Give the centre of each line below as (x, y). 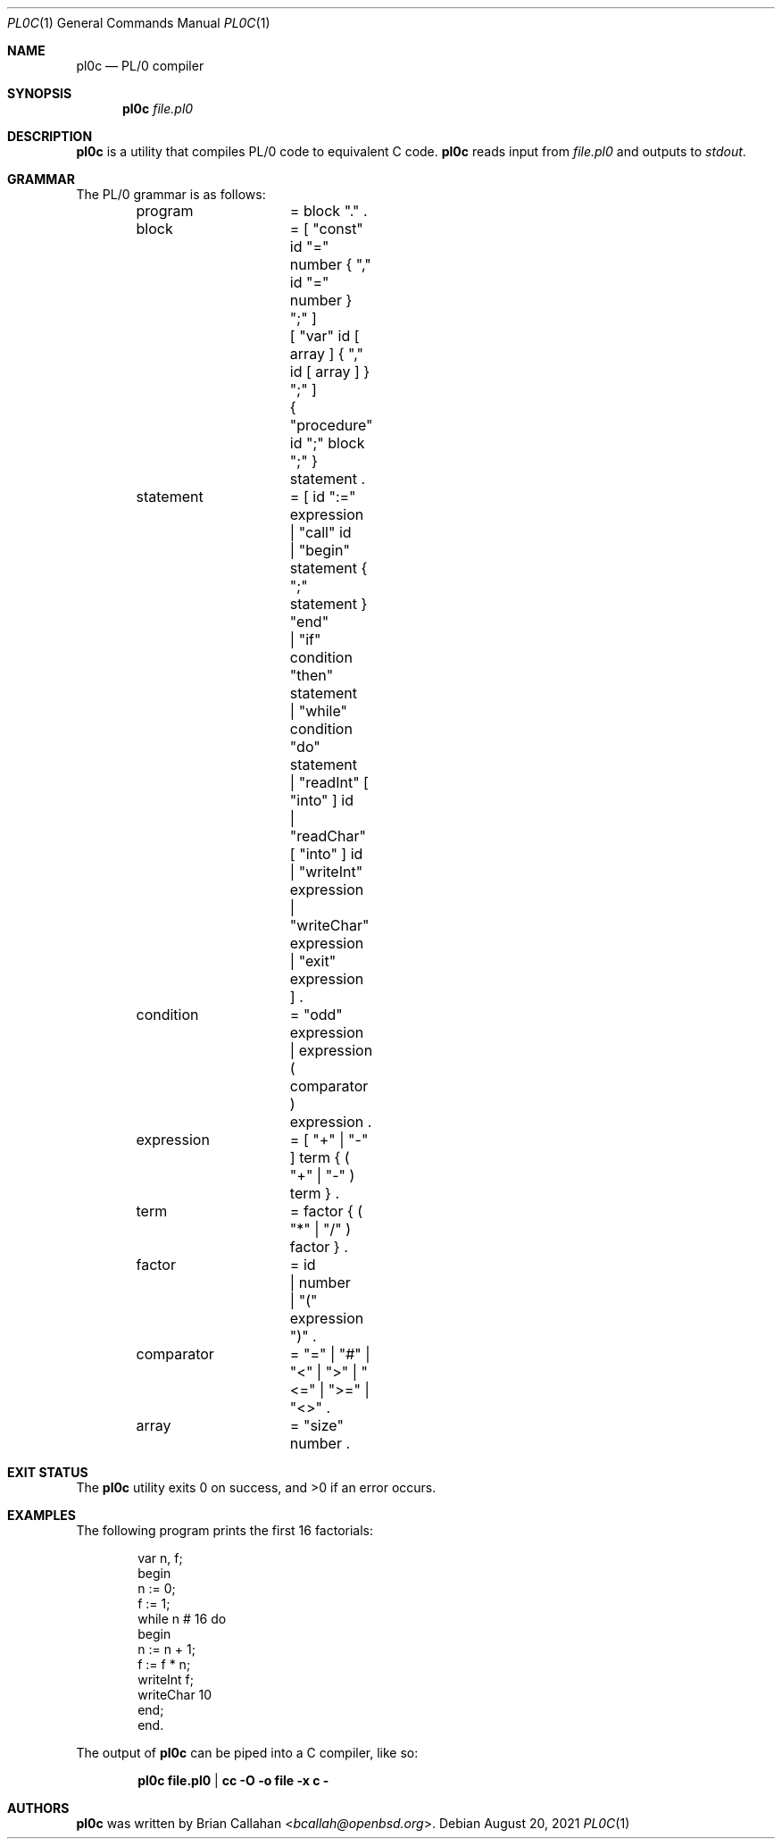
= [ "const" (326, 229)
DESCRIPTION (50, 136)
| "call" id (320, 532)
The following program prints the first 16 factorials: (225, 1530)
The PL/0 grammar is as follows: (171, 194)
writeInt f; (166, 1679)
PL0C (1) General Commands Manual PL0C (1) (139, 23)
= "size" (316, 1425)
